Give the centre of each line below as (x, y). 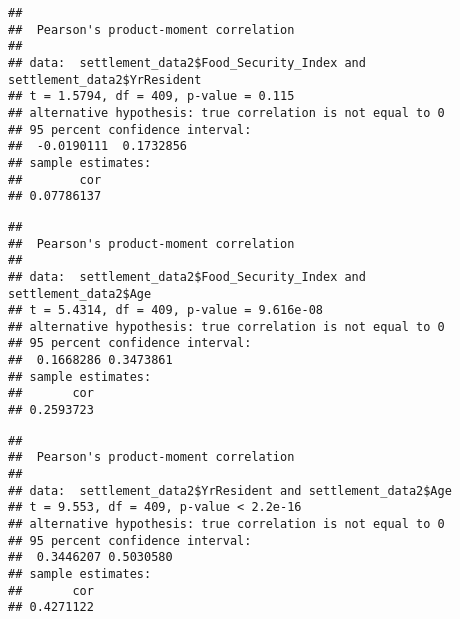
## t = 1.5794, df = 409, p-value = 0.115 (151, 96)
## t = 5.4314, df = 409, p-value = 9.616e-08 (165, 310)
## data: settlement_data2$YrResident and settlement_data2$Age (230, 490)
